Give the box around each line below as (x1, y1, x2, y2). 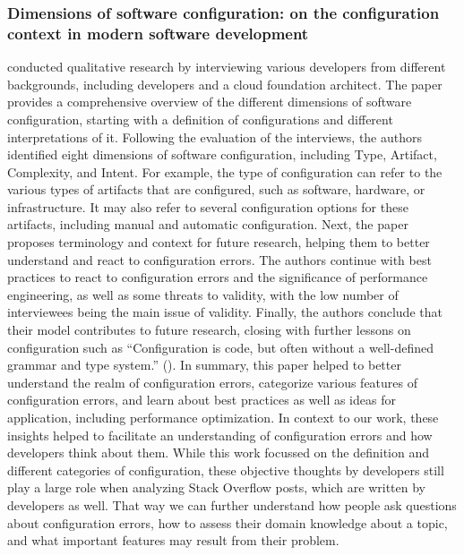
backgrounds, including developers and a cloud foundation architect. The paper (7, 74, 443, 93)
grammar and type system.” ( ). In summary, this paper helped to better (7, 355, 401, 374)
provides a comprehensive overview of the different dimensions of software (7, 92, 412, 111)
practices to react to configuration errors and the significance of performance (7, 268, 428, 286)
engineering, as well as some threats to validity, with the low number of (7, 285, 399, 303)
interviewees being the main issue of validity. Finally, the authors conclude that (7, 303, 443, 321)
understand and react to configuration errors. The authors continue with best (7, 250, 432, 269)
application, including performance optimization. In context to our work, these (7, 408, 439, 427)
